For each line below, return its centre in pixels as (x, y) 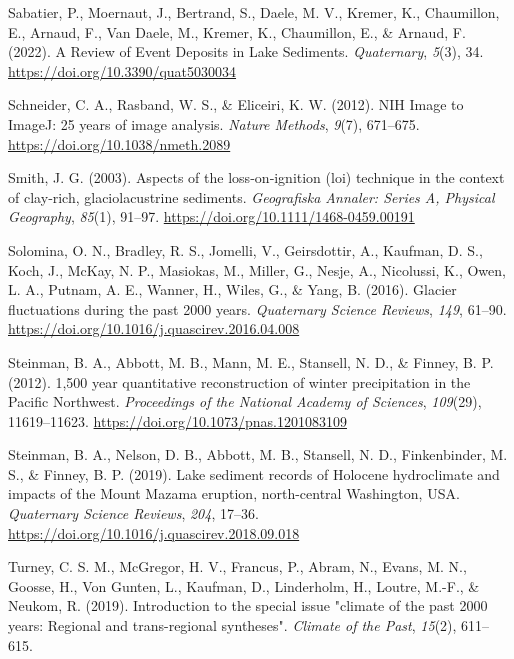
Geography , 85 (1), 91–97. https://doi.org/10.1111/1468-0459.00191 (211, 216)
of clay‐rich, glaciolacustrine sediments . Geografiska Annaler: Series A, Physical (251, 196)
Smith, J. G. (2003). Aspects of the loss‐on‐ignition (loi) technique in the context (256, 177)
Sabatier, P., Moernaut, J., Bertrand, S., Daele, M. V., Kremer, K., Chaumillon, (254, 12)
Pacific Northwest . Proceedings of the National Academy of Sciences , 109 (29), (245, 401)
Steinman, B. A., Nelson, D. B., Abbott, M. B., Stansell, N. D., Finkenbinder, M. (258, 454)
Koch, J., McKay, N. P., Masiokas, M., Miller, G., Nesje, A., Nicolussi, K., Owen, (257, 269)
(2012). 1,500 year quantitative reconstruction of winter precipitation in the (239, 381)
